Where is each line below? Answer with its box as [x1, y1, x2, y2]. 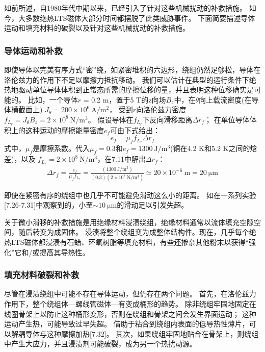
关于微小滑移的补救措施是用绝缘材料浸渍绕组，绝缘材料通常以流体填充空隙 [4, 216, 254, 227]
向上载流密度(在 [198, 94, 252, 105]
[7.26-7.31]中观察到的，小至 [4, 199, 93, 210]
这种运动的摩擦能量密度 [25, 124, 104, 135]
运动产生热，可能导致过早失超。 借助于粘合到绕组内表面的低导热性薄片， [4, 318, 249, 329]
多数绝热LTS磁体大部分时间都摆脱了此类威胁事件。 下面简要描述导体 [25, 12, 255, 23]
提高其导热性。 [39, 246, 90, 257]
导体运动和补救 [4, 44, 63, 57]
